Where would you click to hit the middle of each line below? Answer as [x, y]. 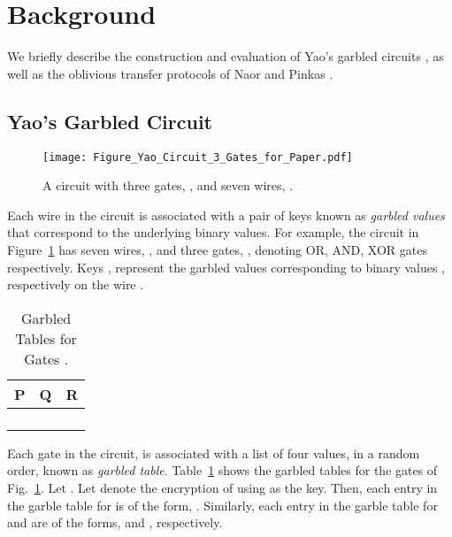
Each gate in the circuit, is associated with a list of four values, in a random [214, 453]
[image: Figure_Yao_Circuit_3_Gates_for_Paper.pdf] [198, 157]
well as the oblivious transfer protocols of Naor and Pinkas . [170, 73]
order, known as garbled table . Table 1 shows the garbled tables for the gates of [222, 470]
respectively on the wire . [76, 284]
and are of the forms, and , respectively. [115, 522]
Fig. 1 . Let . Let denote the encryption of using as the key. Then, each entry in [222, 487]
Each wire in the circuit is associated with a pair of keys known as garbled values [226, 215]
